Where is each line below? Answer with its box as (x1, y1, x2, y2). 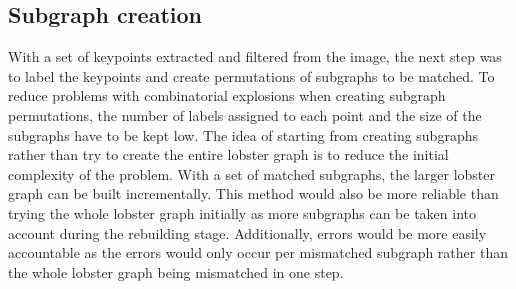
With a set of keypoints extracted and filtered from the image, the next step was (8, 46, 502, 67)
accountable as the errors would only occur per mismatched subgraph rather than (8, 242, 508, 263)
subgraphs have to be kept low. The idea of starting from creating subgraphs (8, 124, 478, 145)
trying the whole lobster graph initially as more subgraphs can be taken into (8, 202, 476, 223)
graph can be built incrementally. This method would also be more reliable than (8, 183, 499, 204)
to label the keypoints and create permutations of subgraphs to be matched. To (8, 65, 495, 86)
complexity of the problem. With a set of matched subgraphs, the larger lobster (8, 163, 496, 184)
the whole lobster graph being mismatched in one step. (8, 261, 344, 282)
